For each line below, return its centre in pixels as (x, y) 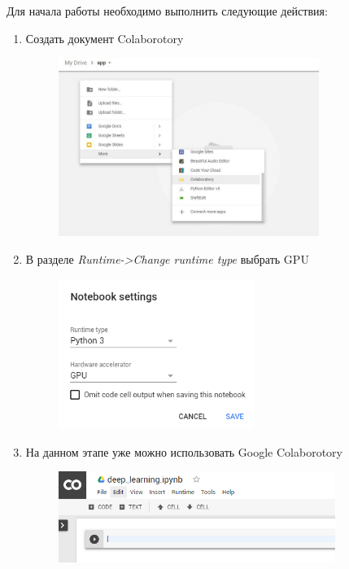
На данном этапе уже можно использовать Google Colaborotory (184, 451)
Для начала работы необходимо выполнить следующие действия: (167, 11)
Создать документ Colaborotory (105, 38)
